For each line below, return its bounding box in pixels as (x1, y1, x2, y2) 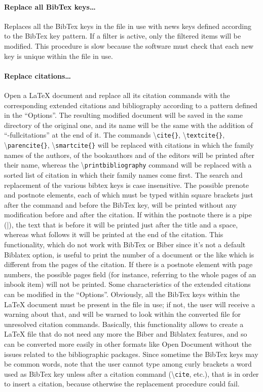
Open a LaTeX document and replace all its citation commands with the (4, 89, 230, 100)
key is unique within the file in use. (4, 50, 113, 61)
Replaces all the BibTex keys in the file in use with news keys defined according (4, 20, 252, 31)
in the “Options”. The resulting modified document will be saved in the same (4, 110, 243, 120)
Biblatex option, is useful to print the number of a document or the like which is (4, 249, 254, 259)
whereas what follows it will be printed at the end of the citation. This (4, 229, 223, 240)
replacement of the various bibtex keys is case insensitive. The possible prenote (4, 179, 249, 190)
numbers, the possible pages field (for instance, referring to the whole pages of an (4, 269, 256, 279)
